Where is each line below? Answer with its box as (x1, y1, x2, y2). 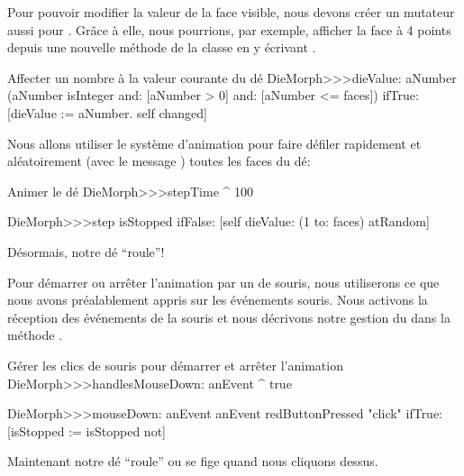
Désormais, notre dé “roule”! (7, 242, 165, 261)
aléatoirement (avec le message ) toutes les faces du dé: (7, 151, 311, 170)
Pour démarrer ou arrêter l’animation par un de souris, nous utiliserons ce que (7, 272, 440, 291)
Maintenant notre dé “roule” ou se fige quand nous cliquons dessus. (7, 452, 378, 471)
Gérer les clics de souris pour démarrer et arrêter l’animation (7, 355, 343, 374)
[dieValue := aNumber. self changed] (7, 103, 207, 122)
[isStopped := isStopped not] (7, 421, 166, 440)
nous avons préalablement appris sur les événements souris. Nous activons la (7, 290, 428, 309)
